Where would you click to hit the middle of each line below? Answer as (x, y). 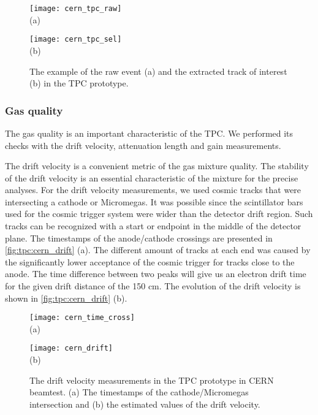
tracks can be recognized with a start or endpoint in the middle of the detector (153, 226)
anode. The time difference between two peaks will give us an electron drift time (156, 274)
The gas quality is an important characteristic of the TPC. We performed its (149, 133)
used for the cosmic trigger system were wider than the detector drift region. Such (159, 214)
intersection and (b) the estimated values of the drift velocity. (145, 404)
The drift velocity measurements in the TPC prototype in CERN (152, 380)
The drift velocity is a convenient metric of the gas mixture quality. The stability (157, 166)
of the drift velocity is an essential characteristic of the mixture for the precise (152, 177)
